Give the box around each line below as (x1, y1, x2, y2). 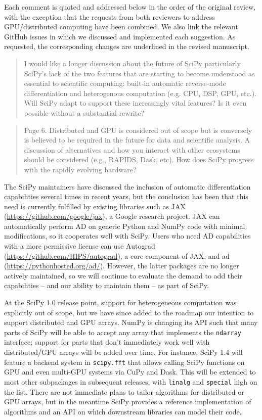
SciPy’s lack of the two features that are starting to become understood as (24, 68, 255, 78)
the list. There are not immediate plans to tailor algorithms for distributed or (4, 386, 244, 397)
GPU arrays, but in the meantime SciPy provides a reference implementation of (4, 396, 251, 407)
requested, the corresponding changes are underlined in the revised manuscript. (4, 41, 249, 52)
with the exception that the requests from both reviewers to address (4, 11, 215, 22)
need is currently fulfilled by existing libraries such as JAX (4, 201, 186, 211)
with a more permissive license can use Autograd (4, 241, 155, 251)
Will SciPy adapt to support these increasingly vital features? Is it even (24, 98, 247, 108)
